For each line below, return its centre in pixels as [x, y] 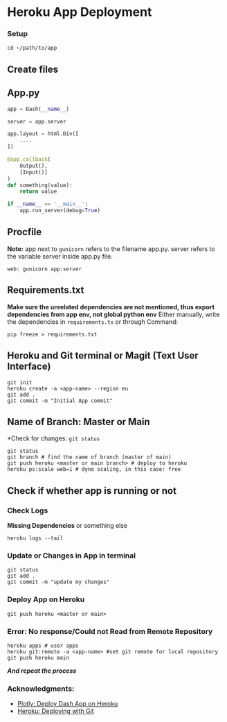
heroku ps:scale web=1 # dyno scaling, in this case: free [94, 470]
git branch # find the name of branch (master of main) [89, 457]
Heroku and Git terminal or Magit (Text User [103, 355]
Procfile [25, 232]
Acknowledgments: [41, 689]
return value [38, 191]
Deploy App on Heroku [46, 599]
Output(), [34, 166]
